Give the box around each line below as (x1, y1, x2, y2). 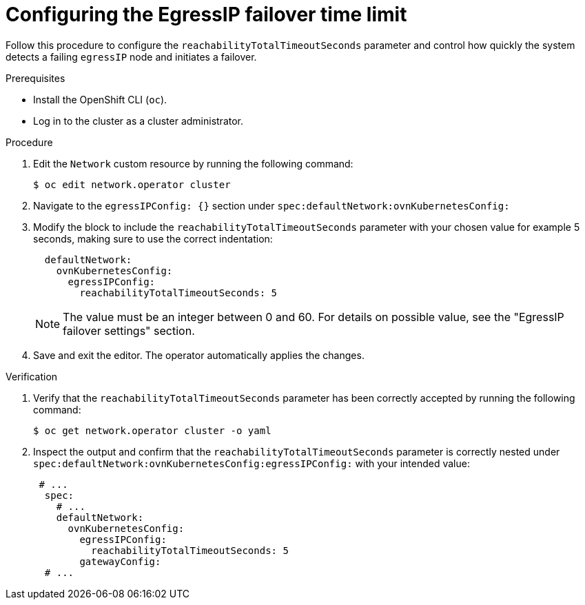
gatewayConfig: (79, 555, 161, 567)
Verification (6, 370, 58, 382)
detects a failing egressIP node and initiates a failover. (6, 50, 257, 63)
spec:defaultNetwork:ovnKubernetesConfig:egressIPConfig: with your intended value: (33, 457, 470, 469)
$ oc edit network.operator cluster (33, 178, 231, 190)
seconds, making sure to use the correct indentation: (33, 232, 273, 245)
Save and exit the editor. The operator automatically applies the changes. (33, 349, 365, 361)
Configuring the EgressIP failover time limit (6, 3, 407, 26)
